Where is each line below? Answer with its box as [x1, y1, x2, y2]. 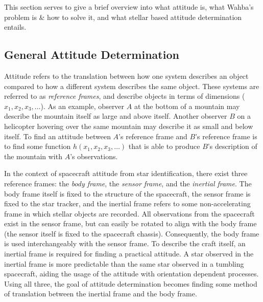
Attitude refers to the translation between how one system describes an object [4, 70, 249, 81]
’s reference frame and [118, 131, 187, 141]
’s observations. [70, 150, 118, 161]
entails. [4, 21, 27, 32]
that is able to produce [128, 141, 200, 152]
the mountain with [4, 150, 62, 161]
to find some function [4, 141, 71, 152]
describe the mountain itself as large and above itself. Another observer [4, 111, 227, 121]
